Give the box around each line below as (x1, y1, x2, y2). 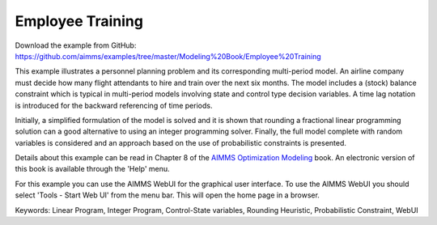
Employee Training (15, 12, 143, 30)
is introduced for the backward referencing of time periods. (15, 100, 213, 110)
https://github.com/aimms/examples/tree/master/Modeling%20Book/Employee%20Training (15, 51, 321, 61)
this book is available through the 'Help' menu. (15, 164, 170, 174)
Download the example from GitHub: (15, 40, 137, 50)
